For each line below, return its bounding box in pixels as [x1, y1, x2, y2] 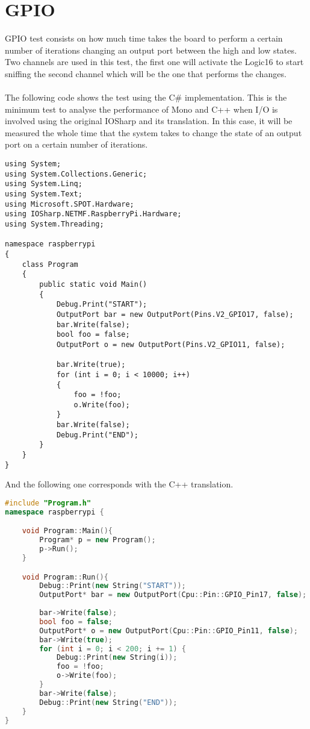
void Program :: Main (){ [22, 527, 113, 536]
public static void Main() [39, 280, 147, 289]
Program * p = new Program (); [39, 536, 156, 545]
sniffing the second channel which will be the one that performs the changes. [5, 67, 287, 80]
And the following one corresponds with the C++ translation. [5, 478, 234, 490]
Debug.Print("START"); [56, 300, 147, 309]
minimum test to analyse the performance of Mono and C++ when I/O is [5, 102, 278, 115]
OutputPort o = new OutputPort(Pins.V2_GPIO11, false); [56, 340, 285, 349]
